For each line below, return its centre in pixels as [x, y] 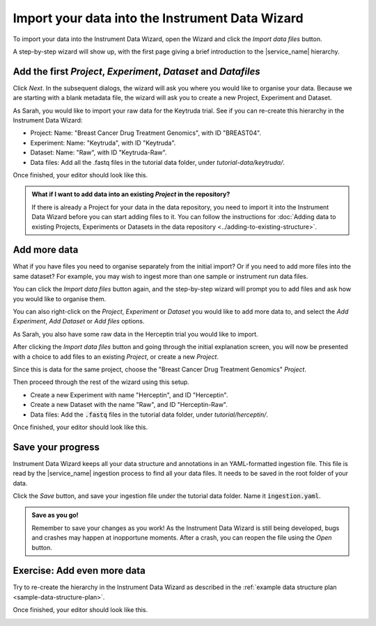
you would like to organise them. [60, 298]
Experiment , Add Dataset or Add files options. [79, 321]
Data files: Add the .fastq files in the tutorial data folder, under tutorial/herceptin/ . [149, 415]
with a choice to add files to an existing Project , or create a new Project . [116, 356]
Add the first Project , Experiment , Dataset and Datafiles [136, 71]
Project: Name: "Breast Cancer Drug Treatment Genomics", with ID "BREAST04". [146, 133]
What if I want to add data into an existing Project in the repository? [131, 194]
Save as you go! [55, 515]
